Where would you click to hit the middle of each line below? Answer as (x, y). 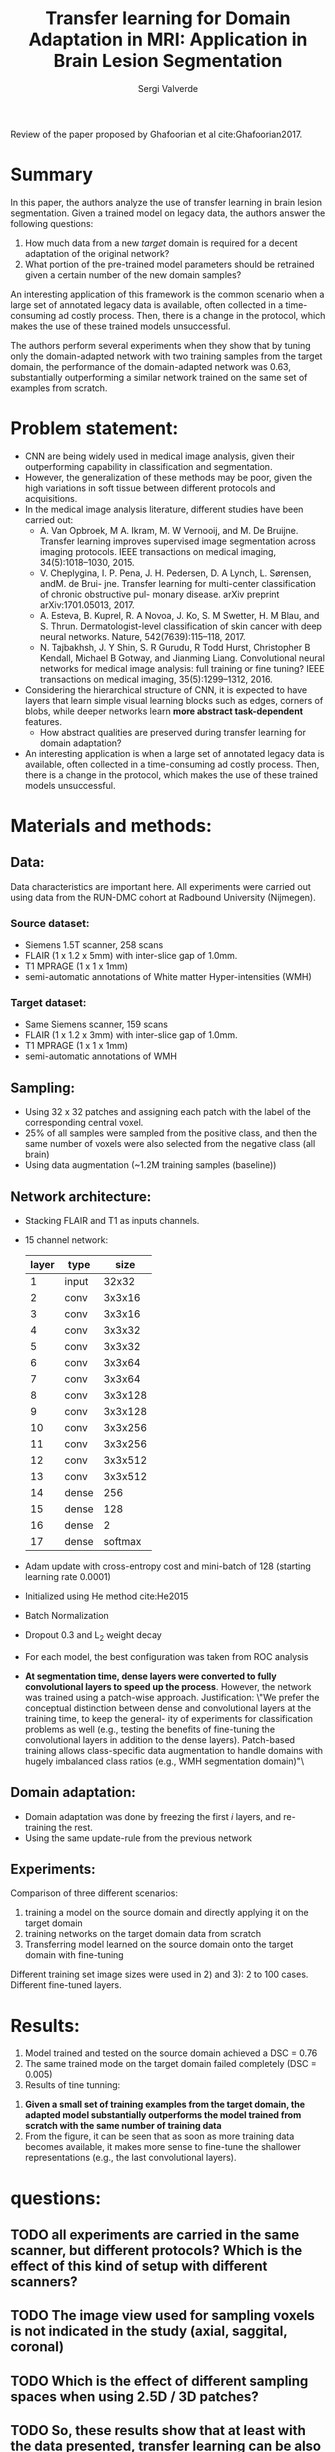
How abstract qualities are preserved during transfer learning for (173, 732)
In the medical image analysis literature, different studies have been (164, 509)
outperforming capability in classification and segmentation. (148, 466)
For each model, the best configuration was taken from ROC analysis (166, 1656)
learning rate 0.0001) (68, 1577)
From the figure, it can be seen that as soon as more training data (159, 2136)
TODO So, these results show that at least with (158, 2430)
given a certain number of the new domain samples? (133, 274)
